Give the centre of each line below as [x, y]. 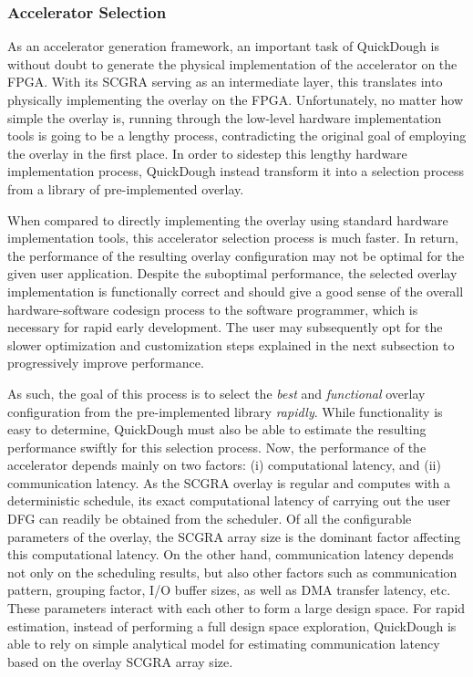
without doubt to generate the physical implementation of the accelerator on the [232, 63]
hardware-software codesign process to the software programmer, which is [213, 309]
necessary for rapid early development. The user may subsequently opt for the [225, 327]
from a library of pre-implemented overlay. [126, 188]
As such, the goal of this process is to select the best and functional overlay [216, 393]
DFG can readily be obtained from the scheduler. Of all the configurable [210, 519]
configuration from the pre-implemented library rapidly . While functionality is [225, 411]
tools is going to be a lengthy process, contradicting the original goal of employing [237, 135]
